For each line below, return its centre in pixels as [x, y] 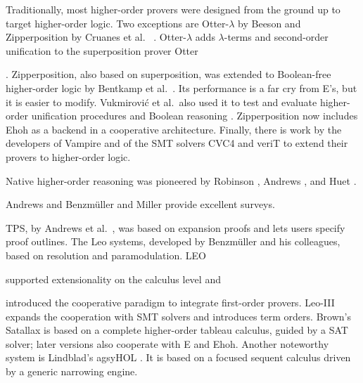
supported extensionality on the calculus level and [113, 279]
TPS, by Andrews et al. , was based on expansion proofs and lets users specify [176, 227]
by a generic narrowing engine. [72, 371]
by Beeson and [269, 23]
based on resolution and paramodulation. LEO [106, 255]
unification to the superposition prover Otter [102, 50]
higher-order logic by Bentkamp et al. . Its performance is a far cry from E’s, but [181, 87]
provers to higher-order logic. [68, 156]
